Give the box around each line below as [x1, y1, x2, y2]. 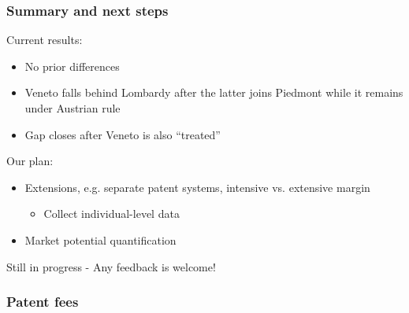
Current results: [6, 31, 83, 48]
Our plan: [6, 153, 54, 169]
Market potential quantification [24, 231, 177, 248]
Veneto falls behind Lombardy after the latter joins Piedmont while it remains [24, 84, 403, 101]
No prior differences [24, 57, 120, 74]
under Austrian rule [24, 100, 121, 116]
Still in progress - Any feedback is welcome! [6, 258, 216, 274]
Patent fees [6, 292, 79, 311]
